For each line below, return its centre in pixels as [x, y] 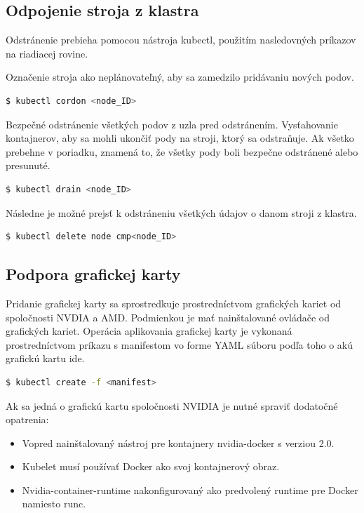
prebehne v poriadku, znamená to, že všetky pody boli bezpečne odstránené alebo [182, 151]
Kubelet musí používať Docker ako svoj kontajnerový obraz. [151, 466]
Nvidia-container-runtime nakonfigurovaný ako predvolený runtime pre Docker [190, 489]
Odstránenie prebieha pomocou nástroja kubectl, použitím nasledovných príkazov [181, 40]
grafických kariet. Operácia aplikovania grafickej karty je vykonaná [149, 331]
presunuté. [28, 165]
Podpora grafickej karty [93, 274]
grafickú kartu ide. [45, 358]
